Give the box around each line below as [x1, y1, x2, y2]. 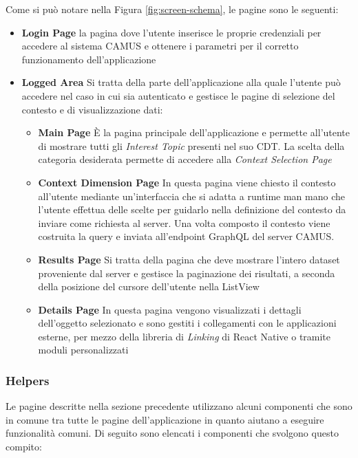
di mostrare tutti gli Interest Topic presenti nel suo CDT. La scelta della [38, 138, 345, 153]
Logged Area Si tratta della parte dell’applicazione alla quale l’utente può [21, 75, 341, 89]
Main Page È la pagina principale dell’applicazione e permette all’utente [38, 125, 350, 140]
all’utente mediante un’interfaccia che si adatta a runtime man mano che [38, 188, 346, 203]
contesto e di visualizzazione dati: [21, 102, 163, 116]
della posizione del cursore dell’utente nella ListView [38, 279, 260, 294]
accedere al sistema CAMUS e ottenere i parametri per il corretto [21, 39, 299, 53]
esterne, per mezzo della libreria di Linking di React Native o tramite [38, 329, 331, 343]
